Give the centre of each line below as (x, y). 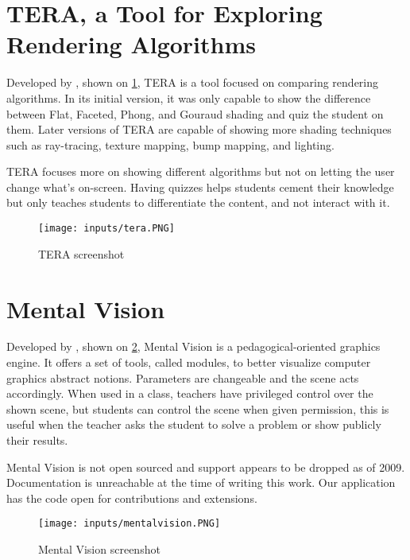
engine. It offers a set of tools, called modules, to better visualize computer (189, 362)
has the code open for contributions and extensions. (132, 498)
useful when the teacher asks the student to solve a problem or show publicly (194, 424)
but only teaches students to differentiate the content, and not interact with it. (198, 202)
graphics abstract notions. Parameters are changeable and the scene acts (183, 377)
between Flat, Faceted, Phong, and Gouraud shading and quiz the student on (195, 113)
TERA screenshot (81, 253)
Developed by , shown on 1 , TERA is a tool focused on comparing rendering (193, 82)
